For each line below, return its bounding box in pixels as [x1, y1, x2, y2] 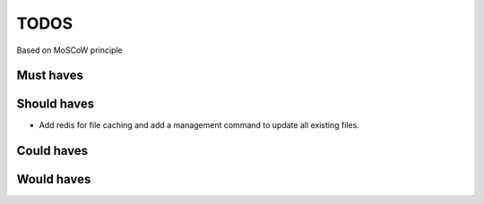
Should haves [16, 97, 95, 112]
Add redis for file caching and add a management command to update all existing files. [39, 120, 360, 131]
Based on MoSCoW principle [16, 45, 123, 55]
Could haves [16, 143, 89, 158]
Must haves [16, 68, 84, 83]
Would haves [16, 172, 91, 187]
